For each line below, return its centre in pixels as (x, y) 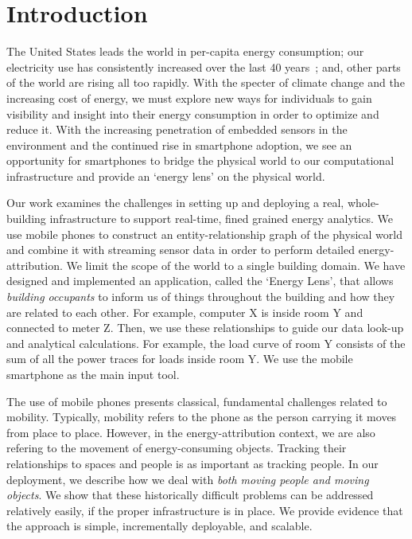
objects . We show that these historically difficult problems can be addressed (190, 495)
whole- (363, 203)
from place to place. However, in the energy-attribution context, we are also (191, 432)
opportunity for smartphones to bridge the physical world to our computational (200, 160)
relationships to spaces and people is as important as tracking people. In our (192, 463)
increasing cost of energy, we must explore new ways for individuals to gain (189, 98)
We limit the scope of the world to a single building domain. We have (236, 265)
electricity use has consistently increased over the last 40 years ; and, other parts (204, 66)
